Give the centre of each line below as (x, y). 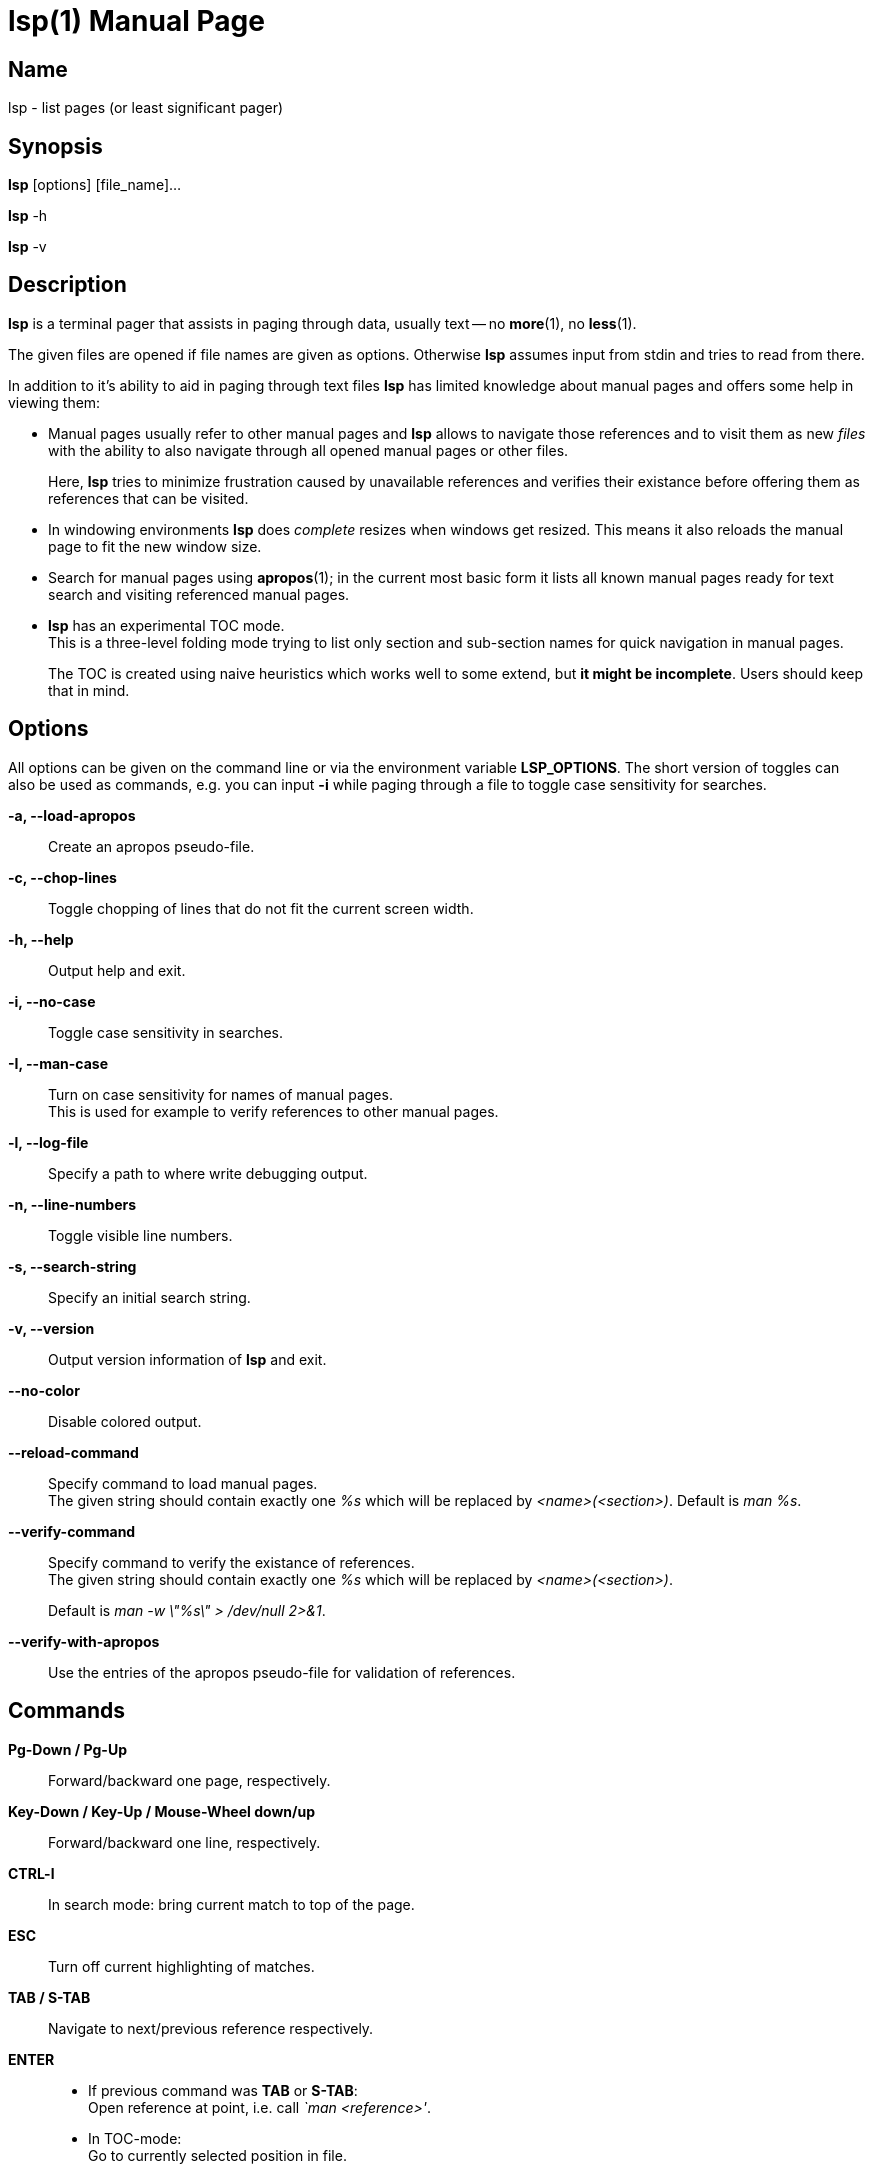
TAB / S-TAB (49, 1997)
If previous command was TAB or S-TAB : (223, 2090)
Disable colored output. (125, 1421)
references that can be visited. (148, 498)
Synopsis (55, 146)
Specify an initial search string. (149, 1297)
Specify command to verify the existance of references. (231, 1562)
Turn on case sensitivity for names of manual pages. (220, 1094)
